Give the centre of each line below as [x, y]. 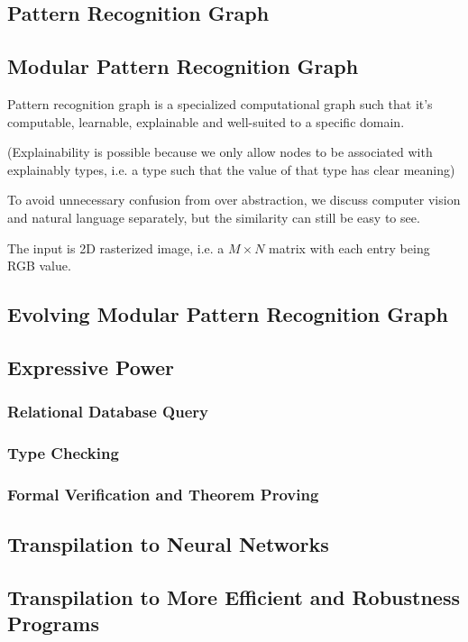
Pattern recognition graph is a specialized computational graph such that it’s [220, 103]
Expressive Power [91, 367]
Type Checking [63, 453]
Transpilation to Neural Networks [168, 544]
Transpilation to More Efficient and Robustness [234, 597]
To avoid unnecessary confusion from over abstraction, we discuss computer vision [234, 200]
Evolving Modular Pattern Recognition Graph [228, 314]
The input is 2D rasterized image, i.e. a [116, 248]
